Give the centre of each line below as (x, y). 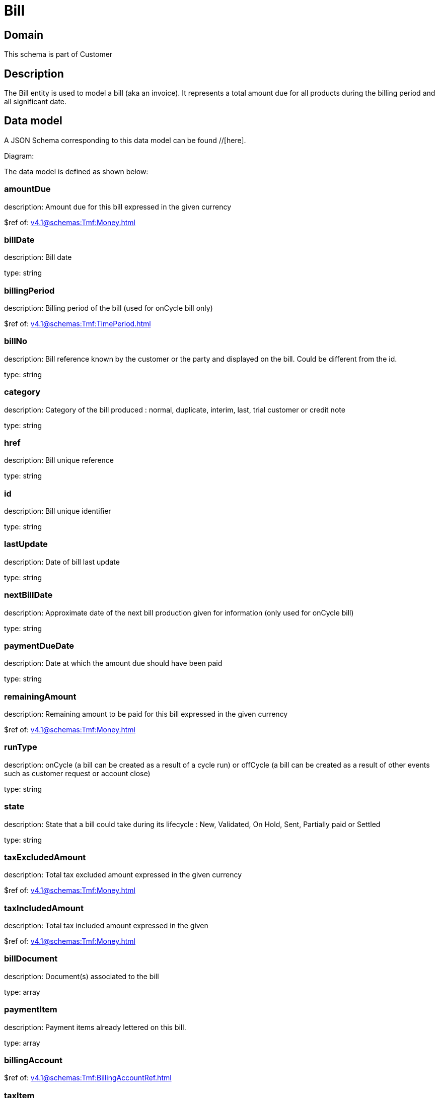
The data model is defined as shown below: (76, 171)
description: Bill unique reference (59, 460)
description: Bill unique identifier (58, 511)
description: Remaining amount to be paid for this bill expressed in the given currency (146, 714)
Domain (24, 35)
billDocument (31, 959)
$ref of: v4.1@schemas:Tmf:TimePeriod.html (78, 324)
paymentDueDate (39, 645)
